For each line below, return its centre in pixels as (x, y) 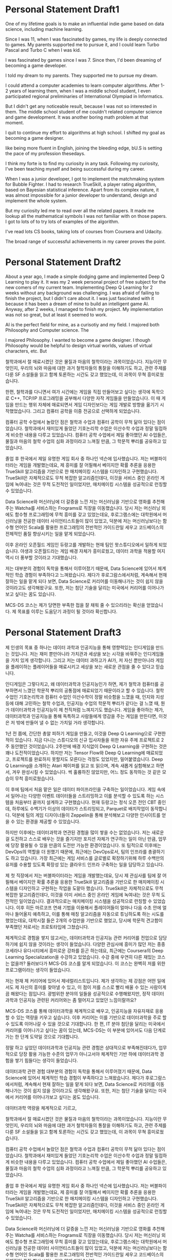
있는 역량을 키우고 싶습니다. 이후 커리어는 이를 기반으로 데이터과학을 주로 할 (91, 1017)
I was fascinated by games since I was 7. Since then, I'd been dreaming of (83, 60)
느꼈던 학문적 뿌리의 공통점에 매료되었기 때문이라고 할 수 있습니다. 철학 (93, 690)
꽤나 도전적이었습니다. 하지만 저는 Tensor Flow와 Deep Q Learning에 (75, 753)
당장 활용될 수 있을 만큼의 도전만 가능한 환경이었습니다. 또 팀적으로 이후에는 (86, 845)
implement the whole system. (36, 200)
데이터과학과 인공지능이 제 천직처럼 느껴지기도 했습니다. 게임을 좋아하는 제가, (87, 710)
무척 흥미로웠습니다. (35, 778)
